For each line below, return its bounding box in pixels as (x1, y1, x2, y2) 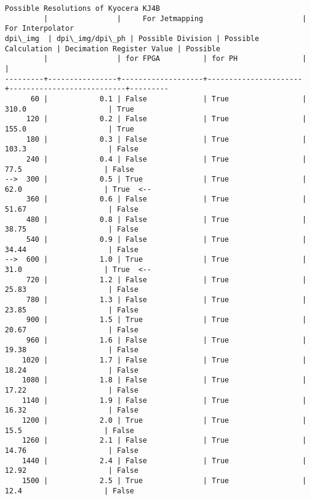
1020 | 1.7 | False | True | (22, 355, 307, 364)
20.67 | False (5, 326, 138, 334)
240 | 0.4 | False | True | (26, 154, 307, 163)
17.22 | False (5, 385, 138, 394)
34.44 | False (5, 245, 138, 254)
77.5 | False (5, 165, 134, 174)
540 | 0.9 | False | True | (26, 235, 307, 244)
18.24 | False (5, 366, 138, 375)
